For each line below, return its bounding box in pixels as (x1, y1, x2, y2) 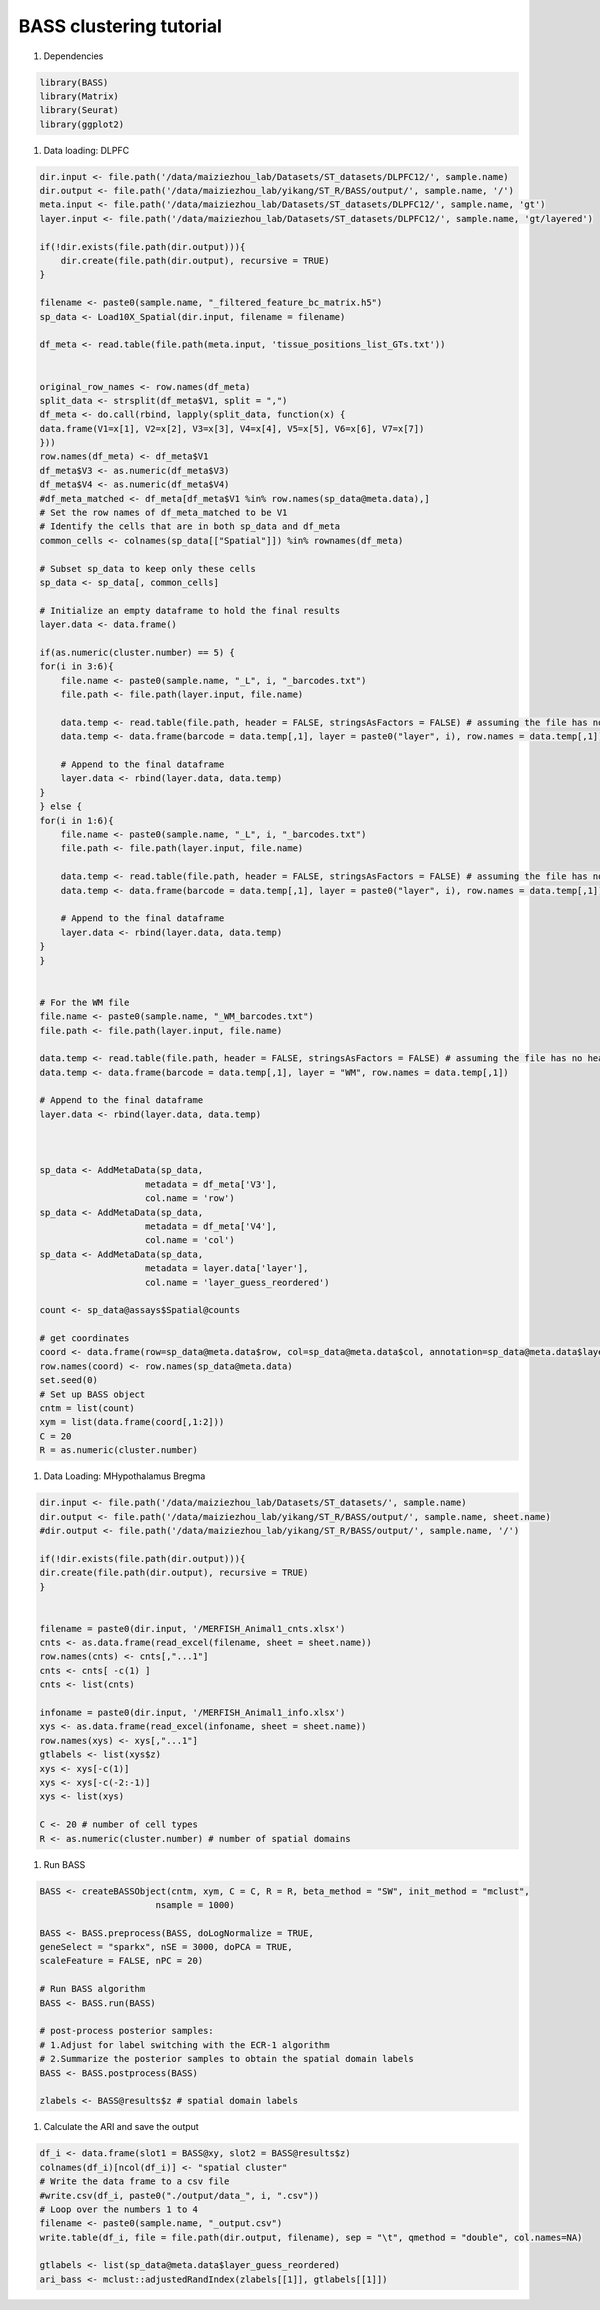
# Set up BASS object (39, 1388, 146, 1400)
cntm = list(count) (39, 1403, 135, 1414)
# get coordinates (39, 1333, 130, 1344)
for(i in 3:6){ (39, 661, 114, 672)
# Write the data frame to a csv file (39, 2176, 230, 2187)
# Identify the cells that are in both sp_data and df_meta (39, 521, 341, 532)
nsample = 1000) (155, 1899, 235, 1910)
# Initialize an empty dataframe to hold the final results (39, 605, 341, 616)
